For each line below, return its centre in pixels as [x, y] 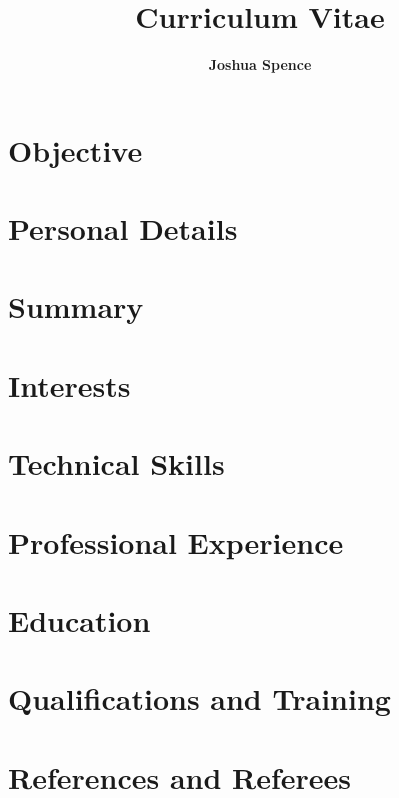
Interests [69, 384]
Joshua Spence [260, 64]
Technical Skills [116, 463]
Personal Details [123, 228]
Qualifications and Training [199, 698]
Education [79, 619]
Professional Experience [176, 541]
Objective [75, 149]
